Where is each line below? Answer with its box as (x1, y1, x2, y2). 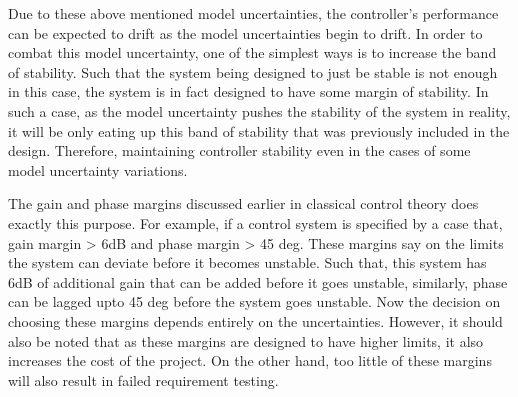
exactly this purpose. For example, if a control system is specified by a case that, (8, 212, 503, 233)
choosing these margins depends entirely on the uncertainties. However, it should (8, 310, 503, 331)
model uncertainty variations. (8, 159, 188, 180)
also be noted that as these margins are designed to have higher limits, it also (8, 330, 484, 351)
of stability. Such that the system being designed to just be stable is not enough (8, 61, 498, 82)
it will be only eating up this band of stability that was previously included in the (8, 120, 510, 141)
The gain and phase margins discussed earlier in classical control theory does (8, 193, 479, 214)
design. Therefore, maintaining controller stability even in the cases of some (8, 140, 471, 161)
